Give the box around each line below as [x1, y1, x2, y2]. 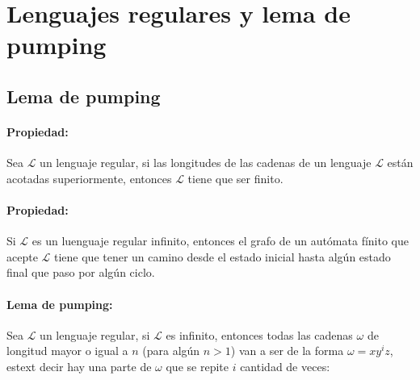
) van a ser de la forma [230, 342, 344, 359]
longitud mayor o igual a [6, 342, 128, 359]
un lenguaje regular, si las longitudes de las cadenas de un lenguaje [40, 154, 372, 171]
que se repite [166, 357, 229, 374]
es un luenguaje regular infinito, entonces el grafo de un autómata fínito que [31, 232, 409, 249]
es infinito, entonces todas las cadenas [166, 326, 353, 343]
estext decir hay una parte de [6, 357, 152, 374]
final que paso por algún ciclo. [6, 264, 155, 281]
